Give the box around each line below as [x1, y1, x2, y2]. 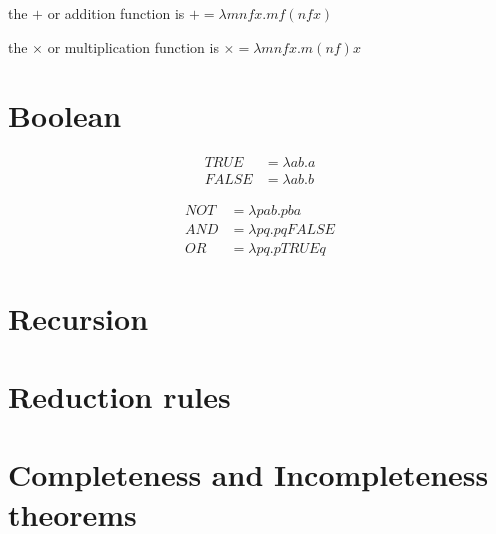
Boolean [8, 95, 122, 136]
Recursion [8, 297, 149, 338]
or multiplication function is [47, 36, 219, 57]
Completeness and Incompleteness [8, 454, 489, 495]
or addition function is [47, 3, 185, 23]
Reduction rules [8, 376, 231, 417]
